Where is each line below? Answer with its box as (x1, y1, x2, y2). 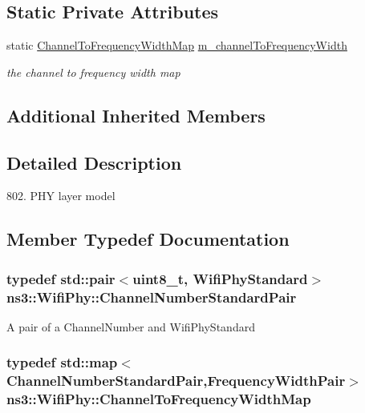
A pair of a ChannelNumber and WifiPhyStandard (6, 318, 255, 335)
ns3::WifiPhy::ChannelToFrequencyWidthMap (6, 389, 311, 409)
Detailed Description (6, 150, 182, 174)
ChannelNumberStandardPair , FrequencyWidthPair (6, 371, 346, 391)
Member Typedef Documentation (6, 227, 290, 251)
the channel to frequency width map (6, 63, 180, 80)
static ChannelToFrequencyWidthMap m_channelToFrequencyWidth (6, 37, 347, 54)
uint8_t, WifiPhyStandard (132, 268, 308, 288)
